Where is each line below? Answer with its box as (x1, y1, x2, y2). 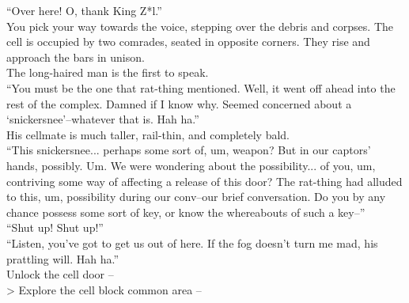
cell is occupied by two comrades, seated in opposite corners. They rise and (6, 33, 370, 50)
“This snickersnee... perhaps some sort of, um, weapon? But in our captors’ (6, 142, 371, 158)
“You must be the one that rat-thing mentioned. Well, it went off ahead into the (6, 79, 396, 96)
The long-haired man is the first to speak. (6, 64, 209, 81)
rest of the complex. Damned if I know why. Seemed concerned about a (6, 95, 352, 112)
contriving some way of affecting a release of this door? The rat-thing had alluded (6, 172, 403, 189)
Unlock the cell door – (6, 266, 114, 282)
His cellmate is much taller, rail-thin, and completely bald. (6, 126, 290, 142)
